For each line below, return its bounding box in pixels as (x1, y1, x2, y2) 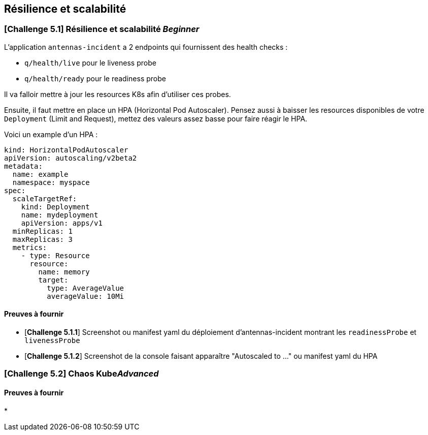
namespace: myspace (12, 178, 90, 187)
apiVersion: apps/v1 (21, 219, 103, 227)
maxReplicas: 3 (12, 235, 73, 243)
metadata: (4, 162, 43, 170)
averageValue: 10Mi (47, 292, 124, 300)
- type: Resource (21, 251, 90, 260)
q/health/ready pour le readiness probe (24, 74, 166, 83)
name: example (12, 170, 69, 178)
